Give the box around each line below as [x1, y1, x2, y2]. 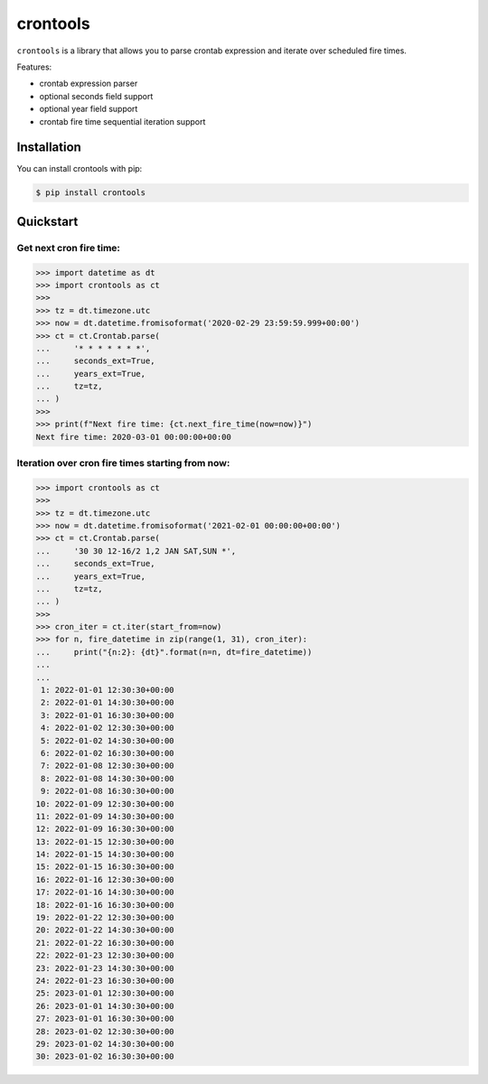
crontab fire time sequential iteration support [39, 116, 206, 126]
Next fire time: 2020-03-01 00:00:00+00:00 [35, 432, 232, 442]
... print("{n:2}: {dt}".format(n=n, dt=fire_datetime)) [35, 647, 313, 657]
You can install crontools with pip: [16, 164, 143, 174]
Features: [16, 61, 52, 72]
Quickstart [16, 213, 79, 229]
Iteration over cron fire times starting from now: [16, 456, 230, 469]
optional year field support [39, 104, 138, 115]
